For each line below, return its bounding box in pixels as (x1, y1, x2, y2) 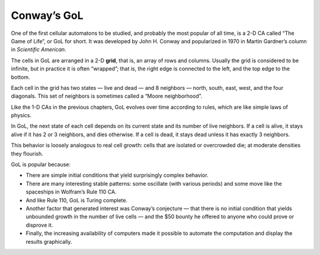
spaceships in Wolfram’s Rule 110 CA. (25, 188, 117, 195)
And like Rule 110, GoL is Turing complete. (25, 196, 128, 204)
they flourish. (11, 150, 44, 157)
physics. (11, 112, 32, 119)
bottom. (11, 73, 30, 80)
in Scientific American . (11, 46, 66, 53)
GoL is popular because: (11, 161, 71, 168)
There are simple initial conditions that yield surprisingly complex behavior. (25, 172, 209, 179)
